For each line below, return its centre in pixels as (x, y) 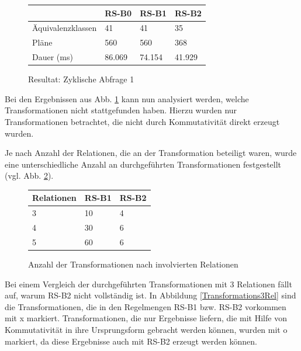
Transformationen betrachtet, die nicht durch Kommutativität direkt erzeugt (142, 121)
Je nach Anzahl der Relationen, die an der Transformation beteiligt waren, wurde (151, 153)
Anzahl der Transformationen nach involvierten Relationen (133, 264)
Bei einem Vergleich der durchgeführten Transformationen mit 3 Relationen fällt (148, 284)
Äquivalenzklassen (65, 28)
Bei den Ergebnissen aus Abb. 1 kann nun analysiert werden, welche (127, 98)
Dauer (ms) (53, 57)
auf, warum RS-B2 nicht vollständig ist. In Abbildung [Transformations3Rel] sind (150, 295)
